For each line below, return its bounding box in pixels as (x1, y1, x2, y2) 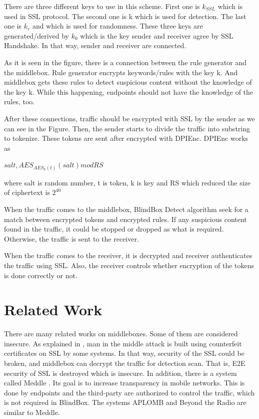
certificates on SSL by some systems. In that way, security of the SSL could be (4, 348, 244, 358)
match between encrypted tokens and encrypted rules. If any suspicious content (4, 214, 247, 224)
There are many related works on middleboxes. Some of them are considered (4, 328, 238, 339)
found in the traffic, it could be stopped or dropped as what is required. (4, 224, 224, 234)
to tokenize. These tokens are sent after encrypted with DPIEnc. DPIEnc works (4, 133, 248, 143)
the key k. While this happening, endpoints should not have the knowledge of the (4, 86, 253, 97)
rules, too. (4, 96, 35, 107)
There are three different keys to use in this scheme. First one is (4, 1, 200, 11)
